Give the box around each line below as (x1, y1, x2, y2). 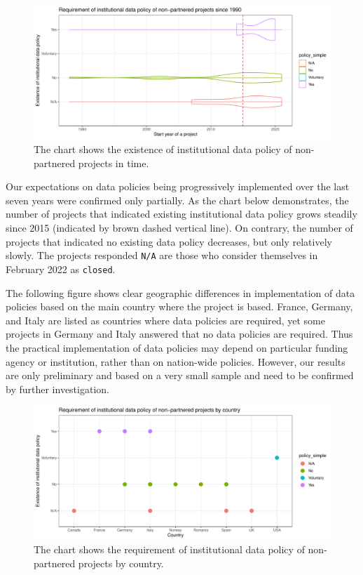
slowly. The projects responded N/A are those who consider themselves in (6, 248, 318, 263)
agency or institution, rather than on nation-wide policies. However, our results (6, 354, 345, 369)
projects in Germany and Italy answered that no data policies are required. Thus (6, 326, 353, 341)
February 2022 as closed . (6, 261, 116, 276)
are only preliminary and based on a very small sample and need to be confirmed (6, 368, 354, 383)
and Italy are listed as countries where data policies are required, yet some (6, 312, 325, 327)
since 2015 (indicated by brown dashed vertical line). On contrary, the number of (6, 220, 353, 235)
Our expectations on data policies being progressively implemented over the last (6, 179, 350, 194)
